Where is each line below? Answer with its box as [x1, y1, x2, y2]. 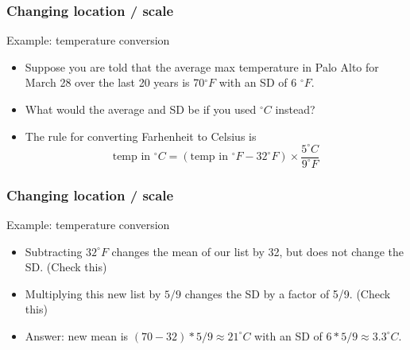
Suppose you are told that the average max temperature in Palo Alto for [25, 58, 379, 75]
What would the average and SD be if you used [25, 101, 257, 117]
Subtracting [25, 243, 83, 259]
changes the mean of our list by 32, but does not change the [111, 243, 404, 259]
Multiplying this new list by [25, 285, 161, 301]
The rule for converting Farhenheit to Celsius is [25, 127, 257, 144]
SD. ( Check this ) [25, 259, 107, 275]
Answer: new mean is [25, 327, 129, 344]
